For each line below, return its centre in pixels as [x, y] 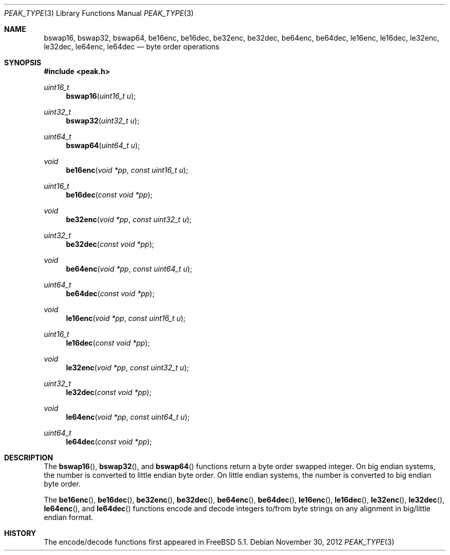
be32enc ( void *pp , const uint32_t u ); [129, 219]
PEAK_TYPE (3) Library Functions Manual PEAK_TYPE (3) [99, 13]
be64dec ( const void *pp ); [110, 293]
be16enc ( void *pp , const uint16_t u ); [127, 170]
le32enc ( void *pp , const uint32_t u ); [127, 368]
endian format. [69, 517]
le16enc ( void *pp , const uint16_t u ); [126, 318]
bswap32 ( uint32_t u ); [103, 121]
